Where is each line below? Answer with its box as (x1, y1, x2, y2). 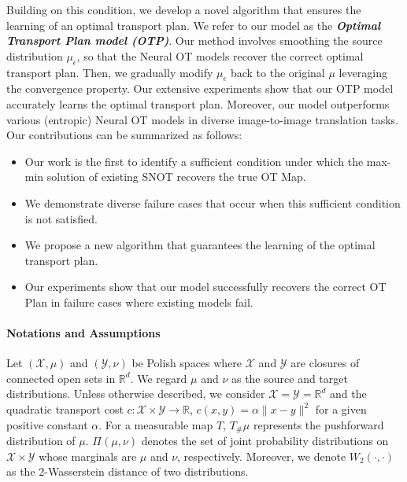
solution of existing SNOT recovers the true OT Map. (46, 168, 306, 185)
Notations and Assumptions (6, 325, 161, 341)
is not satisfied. (24, 210, 98, 226)
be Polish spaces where (131, 355, 242, 371)
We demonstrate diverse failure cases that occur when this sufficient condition (24, 194, 401, 211)
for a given (315, 401, 367, 418)
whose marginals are (39, 447, 137, 464)
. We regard (130, 370, 187, 386)
